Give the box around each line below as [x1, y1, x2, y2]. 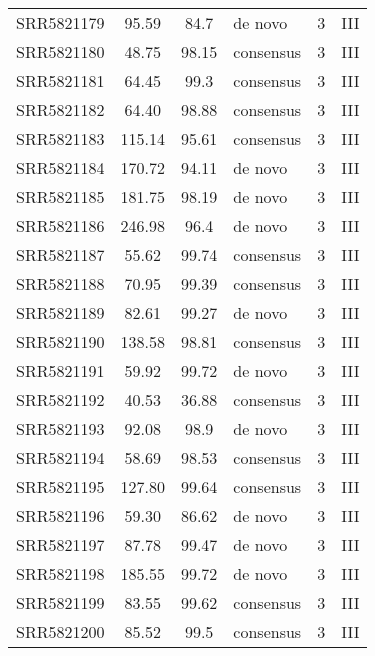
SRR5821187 [16, 243, 105, 266]
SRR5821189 [16, 301, 105, 324]
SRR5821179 [16, 11, 105, 34]
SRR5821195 [16, 475, 105, 498]
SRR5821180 [16, 40, 105, 63]
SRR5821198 [16, 562, 105, 585]
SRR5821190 [16, 330, 105, 353]
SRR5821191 [16, 359, 105, 382]
